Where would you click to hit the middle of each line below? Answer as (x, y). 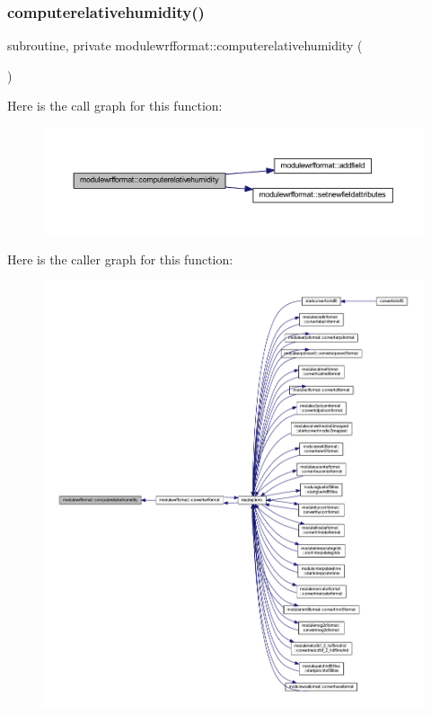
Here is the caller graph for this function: (120, 259)
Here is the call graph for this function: (115, 106)
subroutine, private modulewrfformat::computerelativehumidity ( (185, 45)
